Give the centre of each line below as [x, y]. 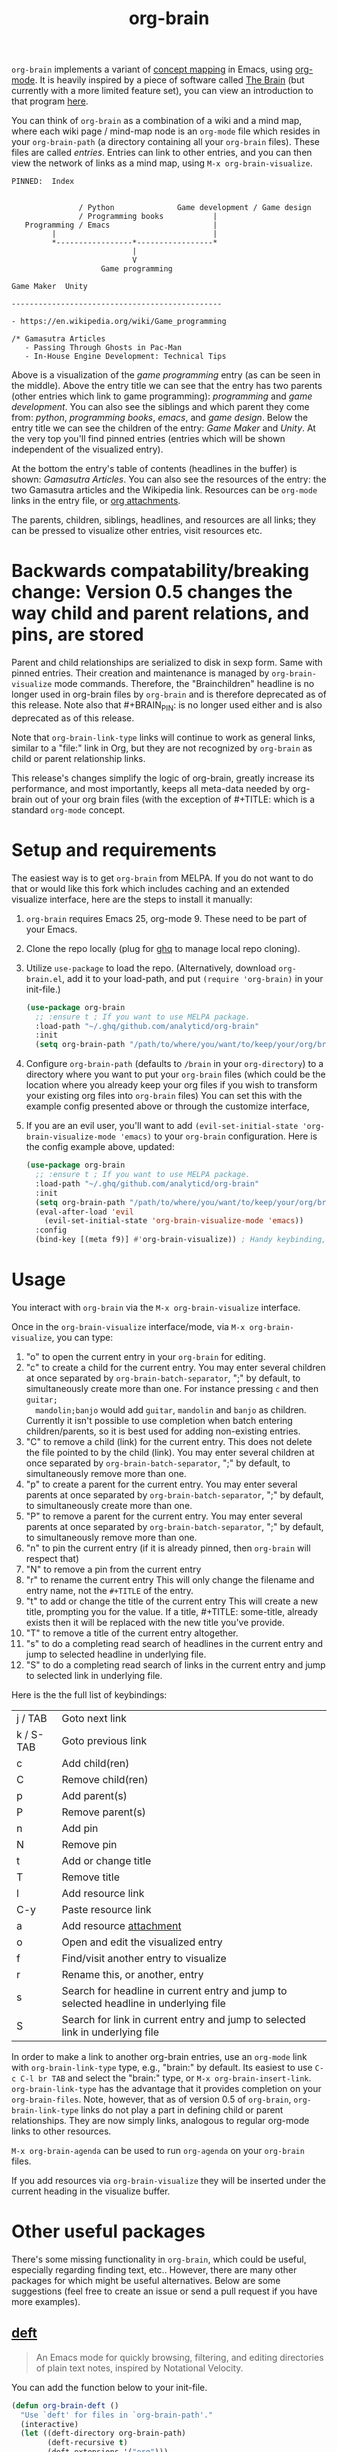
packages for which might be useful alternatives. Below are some [146, 2280]
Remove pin [89, 1845]
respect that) [52, 1559]
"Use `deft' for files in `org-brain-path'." [117, 2415]
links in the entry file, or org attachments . [96, 501]
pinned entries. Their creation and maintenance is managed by [140, 673]
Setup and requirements [114, 850]
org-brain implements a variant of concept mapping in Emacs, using [152, 69]
